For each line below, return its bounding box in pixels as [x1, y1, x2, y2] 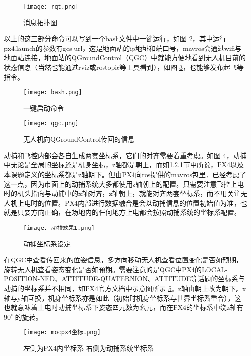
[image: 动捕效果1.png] [23, 224, 95, 231]
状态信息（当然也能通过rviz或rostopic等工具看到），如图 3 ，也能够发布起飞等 [4, 62, 244, 72]
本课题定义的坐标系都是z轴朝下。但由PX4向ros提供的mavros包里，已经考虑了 [4, 169, 246, 179]
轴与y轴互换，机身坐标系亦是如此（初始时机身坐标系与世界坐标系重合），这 [4, 292, 241, 303]
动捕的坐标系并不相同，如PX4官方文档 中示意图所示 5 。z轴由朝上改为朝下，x [4, 283, 246, 293]
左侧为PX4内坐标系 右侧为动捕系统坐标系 [23, 342, 154, 353]
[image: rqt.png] [23, 3, 79, 10]
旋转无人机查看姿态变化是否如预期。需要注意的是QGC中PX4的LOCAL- [4, 264, 228, 274]
